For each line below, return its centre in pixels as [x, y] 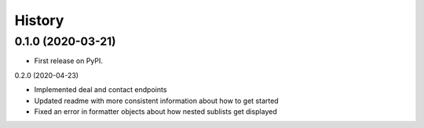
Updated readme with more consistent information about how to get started [156, 101]
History [39, 20]
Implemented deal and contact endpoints [101, 90]
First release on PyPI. [69, 61]
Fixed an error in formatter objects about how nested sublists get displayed [156, 111]
